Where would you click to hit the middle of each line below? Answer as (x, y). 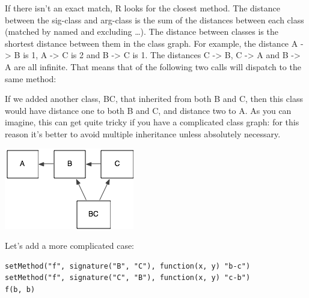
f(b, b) (20, 289)
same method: (31, 78)
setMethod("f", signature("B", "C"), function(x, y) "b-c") (128, 266)
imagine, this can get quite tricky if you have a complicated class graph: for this (152, 122)
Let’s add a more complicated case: (70, 246)
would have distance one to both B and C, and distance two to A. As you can (148, 110)
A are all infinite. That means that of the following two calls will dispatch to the (153, 66)
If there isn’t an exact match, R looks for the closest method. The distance (142, 8)
